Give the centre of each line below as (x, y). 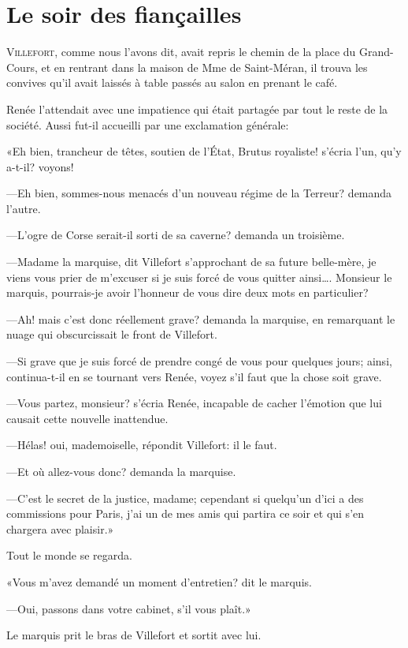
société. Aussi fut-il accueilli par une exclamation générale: (148, 124)
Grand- (376, 52)
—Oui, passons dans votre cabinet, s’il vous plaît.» (129, 608)
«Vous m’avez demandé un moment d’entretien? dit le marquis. (159, 581)
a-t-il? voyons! (40, 166)
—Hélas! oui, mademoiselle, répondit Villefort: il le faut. (142, 445)
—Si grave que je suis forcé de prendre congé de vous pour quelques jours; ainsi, (199, 361)
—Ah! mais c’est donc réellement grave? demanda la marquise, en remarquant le (201, 318)
